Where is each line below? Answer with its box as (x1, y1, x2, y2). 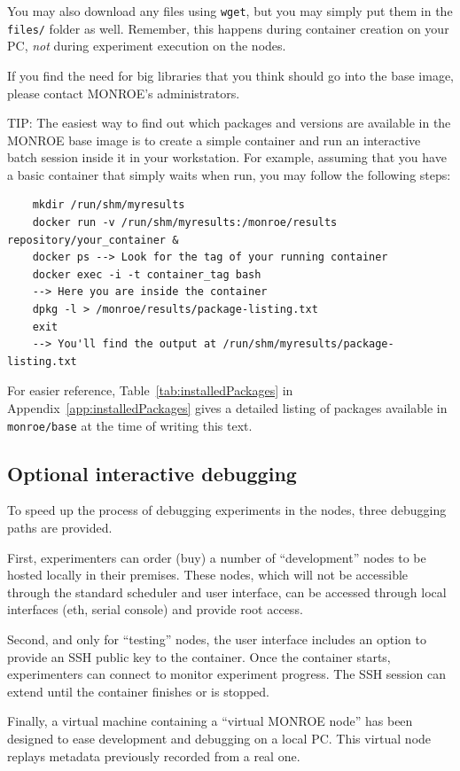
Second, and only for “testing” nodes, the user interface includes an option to (7, 630, 426, 649)
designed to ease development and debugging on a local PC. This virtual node (7, 728, 432, 747)
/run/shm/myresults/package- (222, 338, 394, 351)
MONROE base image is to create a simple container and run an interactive (7, 130, 421, 149)
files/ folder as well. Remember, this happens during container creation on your (7, 19, 449, 37)
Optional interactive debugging (7, 459, 297, 487)
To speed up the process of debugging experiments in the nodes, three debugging (7, 501, 447, 519)
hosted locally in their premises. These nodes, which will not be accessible (7, 565, 409, 584)
